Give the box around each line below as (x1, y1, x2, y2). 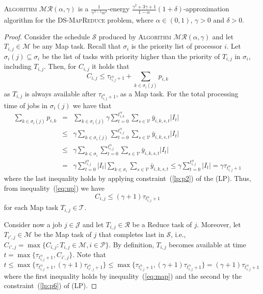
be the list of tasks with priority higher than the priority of (42, 51, 220, 61)
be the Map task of (34, 229, 92, 239)
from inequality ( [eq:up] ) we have (4, 182, 105, 193)
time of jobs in (4, 100, 48, 110)
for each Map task (4, 202, 58, 212)
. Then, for (44, 61, 77, 71)
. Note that (72, 249, 106, 260)
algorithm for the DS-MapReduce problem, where (4, 15, 154, 25)
